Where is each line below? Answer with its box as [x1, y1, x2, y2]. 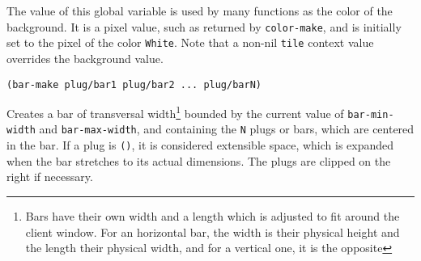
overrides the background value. [6, 49, 164, 66]
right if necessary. [6, 168, 93, 185]
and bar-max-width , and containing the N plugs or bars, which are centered [39, 120, 415, 137]
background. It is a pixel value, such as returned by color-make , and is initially [6, 18, 402, 35]
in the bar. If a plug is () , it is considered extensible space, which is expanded [6, 137, 394, 154]
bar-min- [347, 108, 394, 120]
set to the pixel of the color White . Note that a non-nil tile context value [6, 34, 374, 51]
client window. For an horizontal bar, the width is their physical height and [25, 223, 400, 240]
